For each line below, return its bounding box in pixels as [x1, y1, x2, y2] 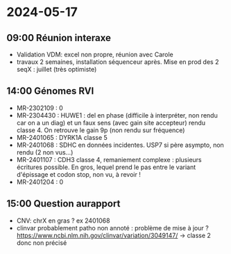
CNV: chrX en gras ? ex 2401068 [16, 216, 110, 225]
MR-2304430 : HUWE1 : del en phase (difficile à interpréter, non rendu [16, 111, 218, 119]
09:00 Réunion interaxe [6, 32, 112, 44]
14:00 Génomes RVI [6, 85, 94, 97]
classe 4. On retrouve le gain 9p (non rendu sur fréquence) [16, 126, 185, 134]
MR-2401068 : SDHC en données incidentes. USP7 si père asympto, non [16, 141, 225, 149]
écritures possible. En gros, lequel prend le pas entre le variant [16, 163, 196, 171]
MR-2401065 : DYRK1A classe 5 [16, 133, 108, 141]
